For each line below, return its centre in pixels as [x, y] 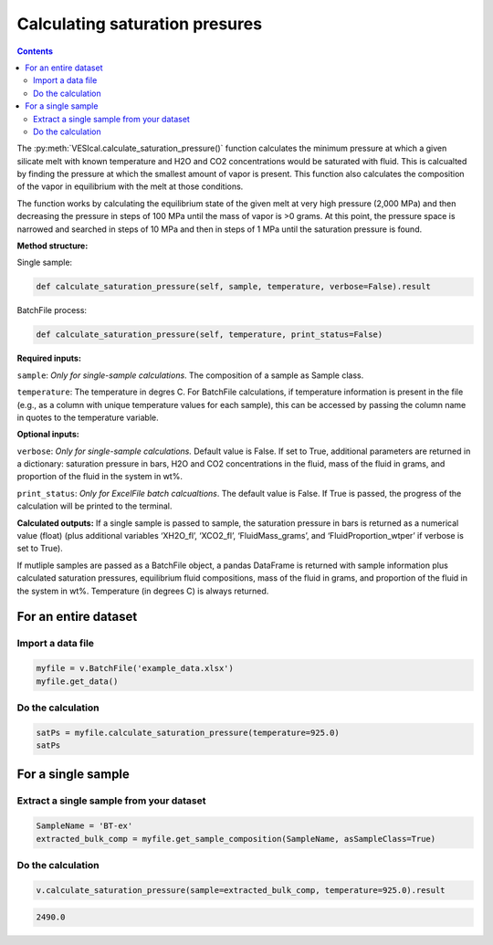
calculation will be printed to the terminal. [94, 506]
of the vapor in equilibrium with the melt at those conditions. [130, 186]
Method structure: [52, 246]
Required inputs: [49, 358]
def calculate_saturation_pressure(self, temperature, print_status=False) [210, 335]
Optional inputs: [48, 435]
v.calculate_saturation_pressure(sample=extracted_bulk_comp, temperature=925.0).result [241, 890]
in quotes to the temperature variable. [88, 417]
